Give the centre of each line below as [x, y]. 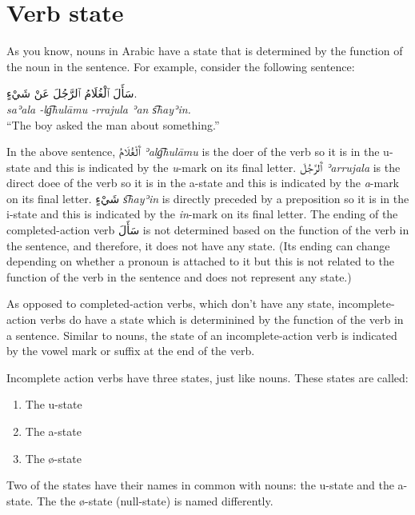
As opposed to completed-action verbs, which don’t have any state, [171, 303]
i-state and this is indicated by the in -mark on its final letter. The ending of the [202, 214]
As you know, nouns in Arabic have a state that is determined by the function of [205, 51]
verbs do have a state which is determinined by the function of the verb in [221, 319]
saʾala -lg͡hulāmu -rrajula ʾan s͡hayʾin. [99, 108]
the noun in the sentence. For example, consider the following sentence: [181, 66]
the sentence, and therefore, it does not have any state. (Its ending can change [198, 245]
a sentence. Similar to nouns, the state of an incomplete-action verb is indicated [202, 335]
